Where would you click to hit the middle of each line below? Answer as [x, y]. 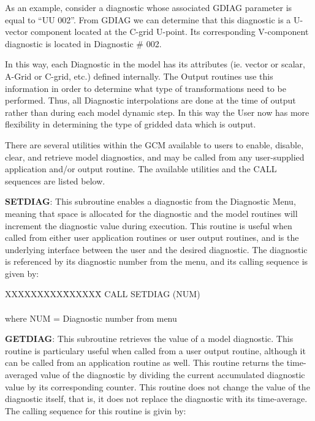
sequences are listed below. [55, 180]
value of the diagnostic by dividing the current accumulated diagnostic [173, 375]
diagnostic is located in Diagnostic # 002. [83, 43]
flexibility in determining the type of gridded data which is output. [131, 124]
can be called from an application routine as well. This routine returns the [145, 362]
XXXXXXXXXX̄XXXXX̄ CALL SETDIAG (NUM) [103, 294]
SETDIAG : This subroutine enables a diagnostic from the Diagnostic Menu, [150, 201]
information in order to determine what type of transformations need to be [146, 88]
